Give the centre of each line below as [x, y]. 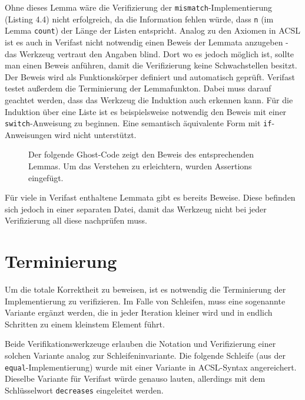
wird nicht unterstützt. [95, 134]
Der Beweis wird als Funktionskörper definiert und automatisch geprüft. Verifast [150, 76]
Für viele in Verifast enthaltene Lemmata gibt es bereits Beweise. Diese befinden [150, 197]
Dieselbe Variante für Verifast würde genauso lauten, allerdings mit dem [135, 378]
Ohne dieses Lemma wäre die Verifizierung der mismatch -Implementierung [139, 7]
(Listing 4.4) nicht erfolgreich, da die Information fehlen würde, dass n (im [139, 19]
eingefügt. [46, 177]
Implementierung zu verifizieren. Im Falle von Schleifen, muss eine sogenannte [145, 301]
